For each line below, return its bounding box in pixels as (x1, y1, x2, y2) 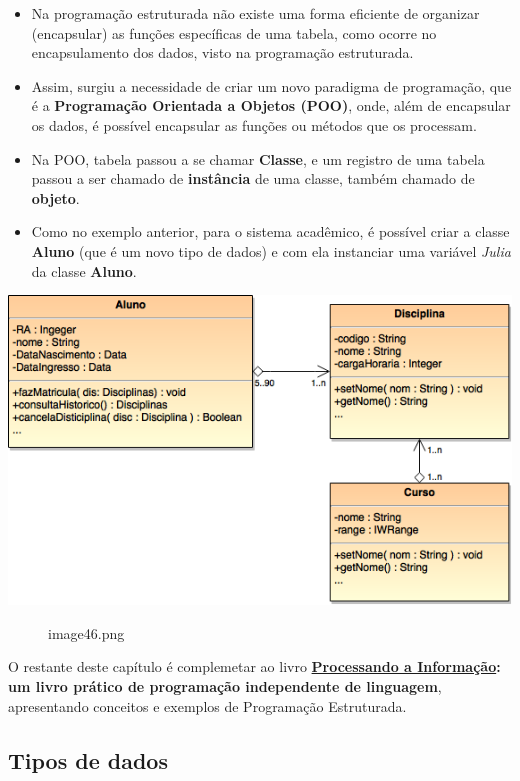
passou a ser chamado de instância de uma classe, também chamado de (31, 168, 475, 189)
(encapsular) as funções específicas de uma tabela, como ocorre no (31, 22, 437, 43)
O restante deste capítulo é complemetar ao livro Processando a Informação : (8, 656, 501, 677)
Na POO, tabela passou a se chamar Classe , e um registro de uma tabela (31, 148, 485, 169)
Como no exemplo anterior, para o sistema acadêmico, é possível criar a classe (31, 221, 510, 242)
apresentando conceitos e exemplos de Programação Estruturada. (8, 695, 407, 716)
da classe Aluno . (31, 260, 137, 281)
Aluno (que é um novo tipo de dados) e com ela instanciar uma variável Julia (31, 240, 511, 261)
